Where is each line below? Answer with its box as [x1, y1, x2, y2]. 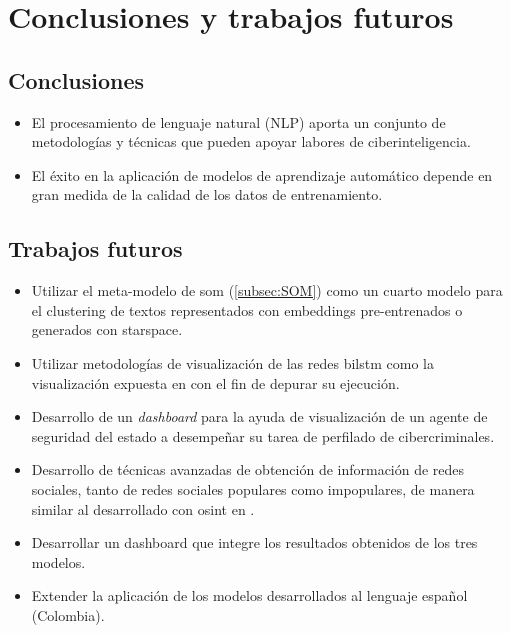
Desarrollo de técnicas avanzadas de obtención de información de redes [31, 459, 465, 480]
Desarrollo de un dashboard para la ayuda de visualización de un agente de [31, 406, 488, 427]
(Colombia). [31, 604, 105, 625]
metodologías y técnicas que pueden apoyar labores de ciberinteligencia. [31, 131, 471, 152]
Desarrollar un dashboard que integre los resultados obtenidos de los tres [31, 532, 478, 553]
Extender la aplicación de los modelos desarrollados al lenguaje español [31, 585, 468, 606]
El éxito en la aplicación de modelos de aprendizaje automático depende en [31, 164, 493, 185]
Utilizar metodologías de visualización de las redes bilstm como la [31, 352, 434, 373]
